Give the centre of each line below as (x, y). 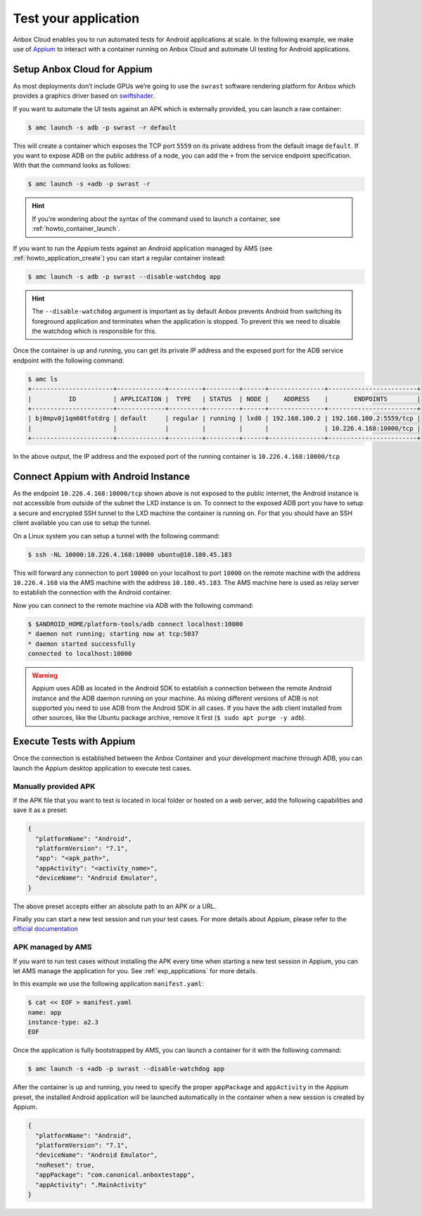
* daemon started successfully (82, 644)
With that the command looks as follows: (72, 165)
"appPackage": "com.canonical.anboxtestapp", (115, 1175)
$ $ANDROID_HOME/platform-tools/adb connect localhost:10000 (135, 624)
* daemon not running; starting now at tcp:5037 (113, 634)
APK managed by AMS (52, 947)
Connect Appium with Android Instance (101, 476)
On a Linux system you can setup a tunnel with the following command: (116, 536)
